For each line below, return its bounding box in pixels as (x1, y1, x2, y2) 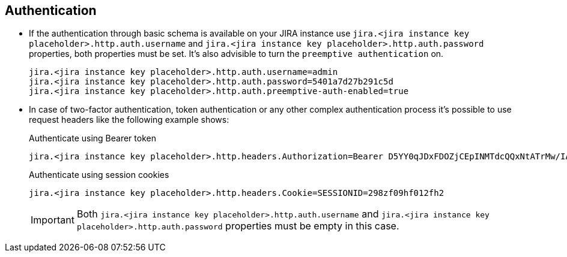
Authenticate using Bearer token (29, 133, 156, 144)
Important (31, 214, 74, 226)
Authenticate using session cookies (29, 170, 169, 180)
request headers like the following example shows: (29, 114, 229, 125)
